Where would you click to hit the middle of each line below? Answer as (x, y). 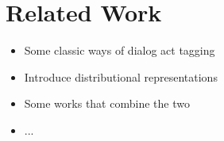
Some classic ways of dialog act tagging (120, 50)
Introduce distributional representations (121, 76)
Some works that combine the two (107, 103)
